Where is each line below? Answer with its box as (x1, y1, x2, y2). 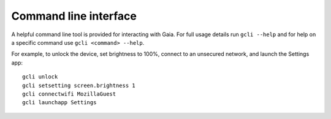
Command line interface (11, 9, 137, 23)
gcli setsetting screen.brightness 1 (22, 82, 136, 89)
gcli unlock (22, 74, 58, 80)
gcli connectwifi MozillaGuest (22, 90, 116, 98)
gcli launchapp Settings (22, 99, 97, 106)
